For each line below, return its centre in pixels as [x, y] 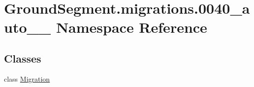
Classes [23, 58]
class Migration [27, 78]
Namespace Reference [131, 27]
